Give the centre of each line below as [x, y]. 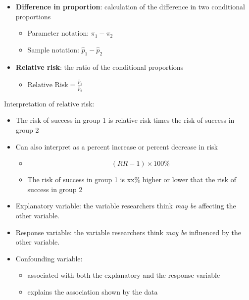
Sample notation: [53, 49]
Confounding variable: [49, 258]
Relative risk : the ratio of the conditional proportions [100, 67]
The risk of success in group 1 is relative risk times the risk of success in [125, 120]
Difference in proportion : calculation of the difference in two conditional [130, 6]
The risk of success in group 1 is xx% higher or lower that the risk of [132, 179]
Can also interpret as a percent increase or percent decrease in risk [117, 146]
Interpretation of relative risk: [49, 103]
